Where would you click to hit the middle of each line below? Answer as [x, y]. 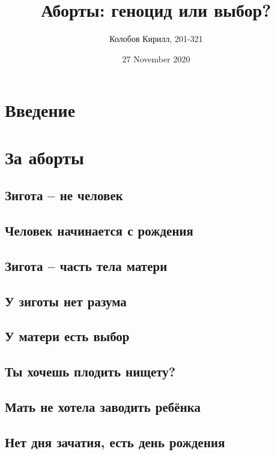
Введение [40, 110]
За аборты [44, 157]
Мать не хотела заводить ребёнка [103, 406]
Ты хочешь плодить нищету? [90, 371]
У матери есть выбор [67, 336]
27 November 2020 [156, 58]
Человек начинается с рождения [99, 230]
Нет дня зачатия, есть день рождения [115, 442]
